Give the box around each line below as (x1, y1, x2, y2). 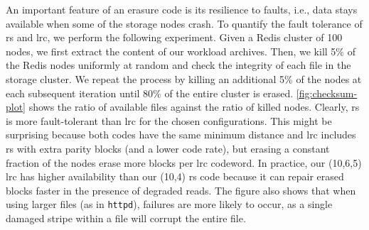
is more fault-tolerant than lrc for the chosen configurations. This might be (6, 113, 332, 128)
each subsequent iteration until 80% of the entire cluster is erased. (6, 85, 294, 100)
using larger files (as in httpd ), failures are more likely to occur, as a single (6, 197, 333, 212)
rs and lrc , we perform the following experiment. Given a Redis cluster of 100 (6, 30, 343, 45)
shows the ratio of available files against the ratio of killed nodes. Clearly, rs (28, 99, 360, 114)
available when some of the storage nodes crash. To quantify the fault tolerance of (6, 16, 363, 31)
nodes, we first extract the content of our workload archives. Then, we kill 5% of (6, 43, 355, 58)
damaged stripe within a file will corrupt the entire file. (6, 210, 246, 225)
